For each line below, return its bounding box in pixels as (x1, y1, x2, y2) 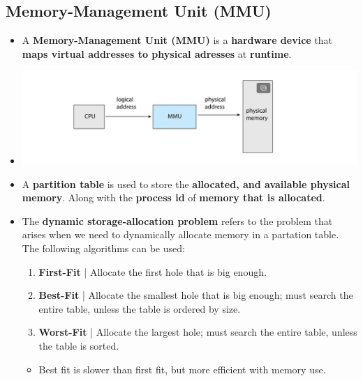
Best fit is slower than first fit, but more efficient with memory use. (38, 361, 326, 376)
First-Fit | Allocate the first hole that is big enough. (38, 264, 267, 279)
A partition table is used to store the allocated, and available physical (22, 176, 350, 191)
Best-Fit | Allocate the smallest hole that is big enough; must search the (38, 288, 353, 302)
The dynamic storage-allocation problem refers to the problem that (22, 213, 333, 228)
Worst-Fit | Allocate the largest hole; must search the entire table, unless (38, 325, 357, 339)
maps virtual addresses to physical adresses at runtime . (22, 46, 292, 61)
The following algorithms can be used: (22, 240, 185, 255)
